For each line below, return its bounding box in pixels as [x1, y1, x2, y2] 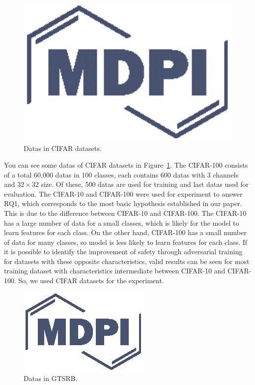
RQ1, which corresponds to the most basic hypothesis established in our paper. [4, 198, 242, 208]
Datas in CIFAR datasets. [24, 143, 102, 153]
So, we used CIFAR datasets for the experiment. [18, 275, 164, 286]
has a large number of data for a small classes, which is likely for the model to [4, 217, 239, 228]
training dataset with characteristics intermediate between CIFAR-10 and [4, 266, 226, 276]
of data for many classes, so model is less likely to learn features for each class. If [4, 237, 248, 247]
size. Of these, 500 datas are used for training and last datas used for [41, 179, 249, 189]
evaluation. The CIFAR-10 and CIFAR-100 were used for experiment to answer [4, 188, 243, 199]
